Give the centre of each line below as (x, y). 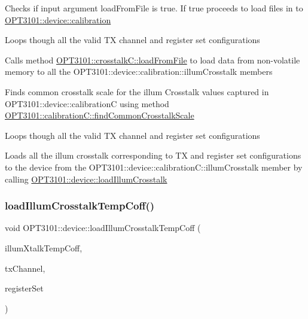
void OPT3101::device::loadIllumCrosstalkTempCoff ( (103, 228)
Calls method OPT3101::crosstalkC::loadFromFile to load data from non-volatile (153, 60)
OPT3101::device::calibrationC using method (87, 103)
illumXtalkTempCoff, (44, 247)
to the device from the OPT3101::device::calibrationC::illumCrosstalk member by (154, 167)
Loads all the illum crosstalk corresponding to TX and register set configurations (153, 155)
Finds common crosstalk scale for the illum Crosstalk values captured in (137, 91)
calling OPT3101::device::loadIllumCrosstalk (86, 179)
